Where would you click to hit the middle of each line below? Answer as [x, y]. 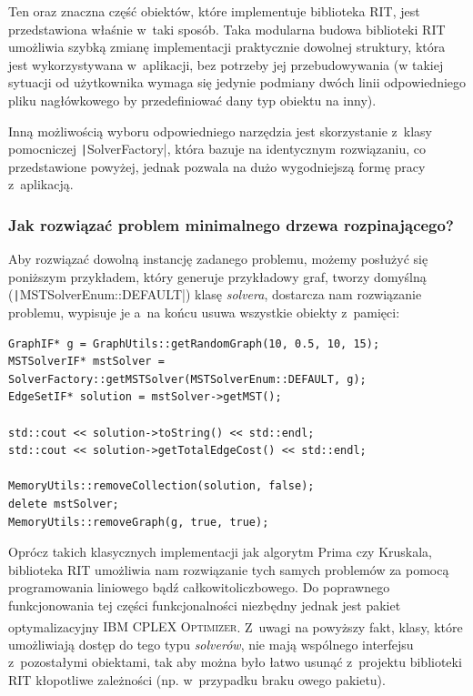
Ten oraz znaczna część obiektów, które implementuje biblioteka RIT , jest [214, 11]
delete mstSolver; [64, 504]
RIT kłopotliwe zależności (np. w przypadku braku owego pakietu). [197, 680]
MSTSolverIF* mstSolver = [86, 362]
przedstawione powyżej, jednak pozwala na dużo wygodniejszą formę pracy [217, 166]
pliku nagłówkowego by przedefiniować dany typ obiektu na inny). [192, 100]
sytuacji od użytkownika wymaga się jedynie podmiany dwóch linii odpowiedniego [237, 82]
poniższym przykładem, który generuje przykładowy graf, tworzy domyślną [217, 276]
